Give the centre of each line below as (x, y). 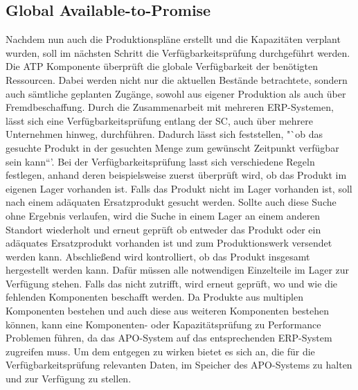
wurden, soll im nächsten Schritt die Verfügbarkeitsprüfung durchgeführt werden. (178, 52)
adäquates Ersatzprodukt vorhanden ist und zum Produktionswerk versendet (169, 243)
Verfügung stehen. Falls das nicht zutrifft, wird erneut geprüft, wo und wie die (171, 283)
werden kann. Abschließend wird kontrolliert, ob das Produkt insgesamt (158, 256)
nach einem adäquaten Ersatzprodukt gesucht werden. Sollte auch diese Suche (171, 202)
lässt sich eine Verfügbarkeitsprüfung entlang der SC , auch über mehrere (159, 120)
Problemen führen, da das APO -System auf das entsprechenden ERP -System (169, 338)
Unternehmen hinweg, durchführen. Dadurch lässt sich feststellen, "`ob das (164, 134)
